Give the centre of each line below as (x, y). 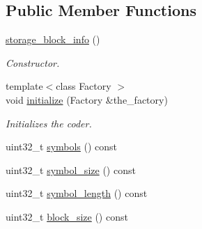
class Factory (84, 86)
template (24, 86)
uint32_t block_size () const (67, 216)
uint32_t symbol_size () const (71, 169)
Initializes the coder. (49, 123)
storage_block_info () (53, 39)
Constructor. (33, 62)
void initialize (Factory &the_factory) (87, 99)
